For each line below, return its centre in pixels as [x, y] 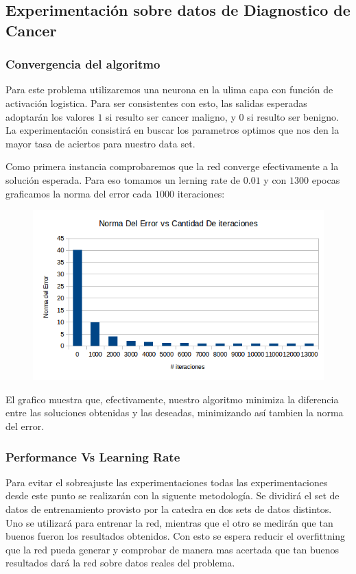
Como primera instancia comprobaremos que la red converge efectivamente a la [172, 166]
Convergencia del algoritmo [83, 64]
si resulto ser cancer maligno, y [171, 116]
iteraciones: [201, 193]
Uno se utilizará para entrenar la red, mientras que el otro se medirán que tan [169, 522]
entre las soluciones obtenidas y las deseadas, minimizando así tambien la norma [175, 412]
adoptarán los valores [50, 116]
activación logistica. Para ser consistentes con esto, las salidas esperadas [156, 103]
